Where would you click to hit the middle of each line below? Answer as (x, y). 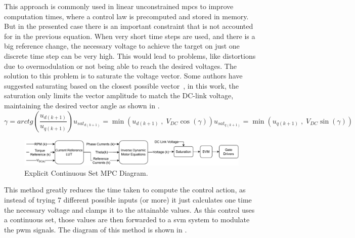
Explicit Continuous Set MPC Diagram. (86, 172)
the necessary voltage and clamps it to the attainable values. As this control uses (129, 209)
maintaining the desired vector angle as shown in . (82, 105)
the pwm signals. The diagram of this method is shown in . (96, 229)
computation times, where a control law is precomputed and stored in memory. (126, 16)
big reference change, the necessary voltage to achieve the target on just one (122, 46)
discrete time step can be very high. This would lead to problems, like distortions (130, 55)
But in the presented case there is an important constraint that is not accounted (129, 26)
